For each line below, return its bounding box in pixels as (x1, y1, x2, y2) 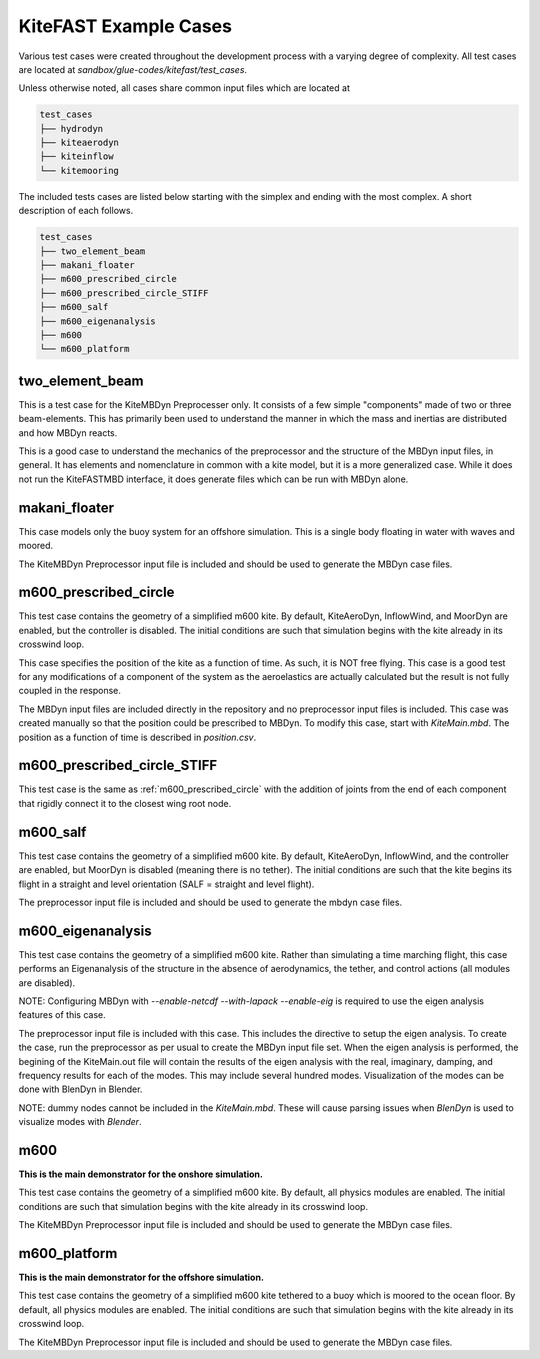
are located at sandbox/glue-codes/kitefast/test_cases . (18, 63, 248, 75)
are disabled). (18, 976, 76, 989)
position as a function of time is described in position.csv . (18, 731, 257, 743)
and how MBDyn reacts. (18, 426, 118, 439)
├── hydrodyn (39, 123, 104, 134)
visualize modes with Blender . (18, 1116, 142, 1128)
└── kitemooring (39, 165, 120, 176)
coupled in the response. (18, 685, 122, 697)
